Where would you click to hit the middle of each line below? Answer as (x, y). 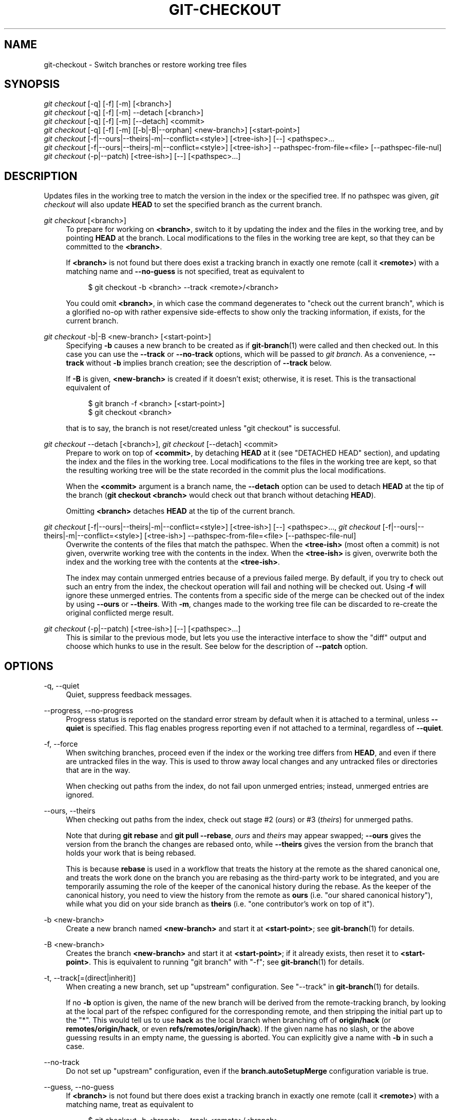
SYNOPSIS (32, 84)
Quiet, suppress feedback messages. (129, 695)
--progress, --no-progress (89, 711)
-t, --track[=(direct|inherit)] (90, 978)
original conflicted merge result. (120, 613)
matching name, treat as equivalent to (130, 1105)
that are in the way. (98, 770)
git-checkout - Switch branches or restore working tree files (145, 64)
